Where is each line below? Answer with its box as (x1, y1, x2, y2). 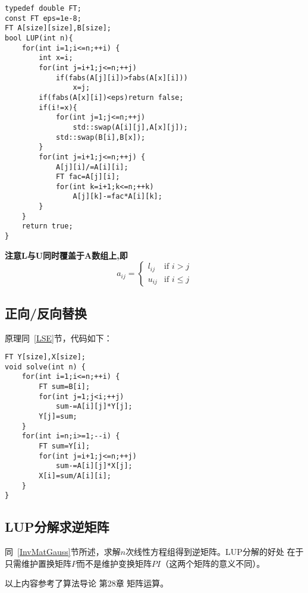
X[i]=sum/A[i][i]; (39, 472, 111, 481)
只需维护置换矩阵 (5, 557, 71, 569)
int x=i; (39, 54, 73, 62)
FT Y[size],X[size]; (5, 353, 86, 362)
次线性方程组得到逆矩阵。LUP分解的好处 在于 (125, 545, 304, 558)
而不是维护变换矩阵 (77, 557, 152, 569)
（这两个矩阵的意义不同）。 (161, 557, 265, 569)
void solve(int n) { (5, 362, 86, 371)
